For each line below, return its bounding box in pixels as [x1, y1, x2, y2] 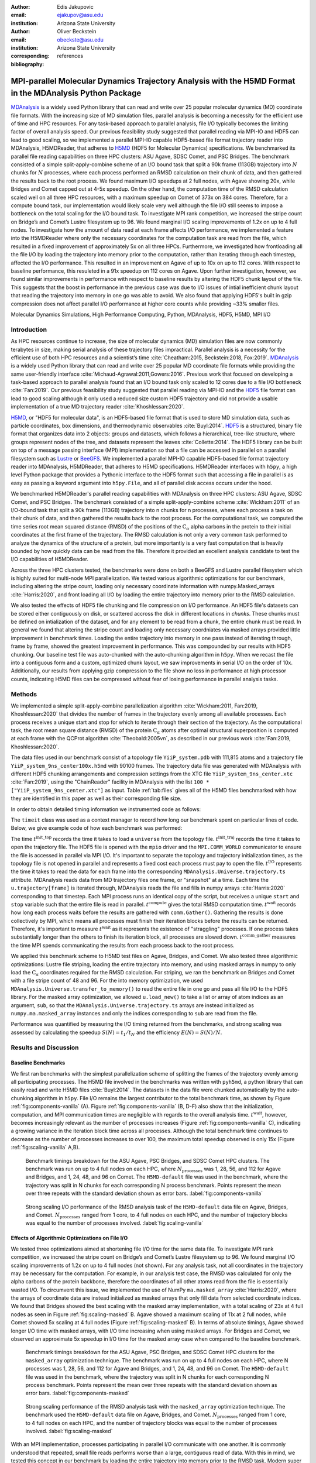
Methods [11, 690, 37, 698]
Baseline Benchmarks [11, 1059, 66, 1066]
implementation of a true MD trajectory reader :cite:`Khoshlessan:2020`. [11, 403, 185, 410]
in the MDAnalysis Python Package [11, 88, 142, 98]
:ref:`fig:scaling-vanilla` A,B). [11, 1144, 80, 1151]
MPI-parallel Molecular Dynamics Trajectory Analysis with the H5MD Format [11, 76, 296, 86]
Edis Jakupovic [57, 4, 94, 10]
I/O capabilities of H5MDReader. [11, 556, 89, 563]
